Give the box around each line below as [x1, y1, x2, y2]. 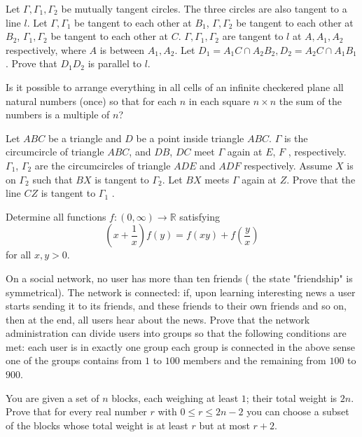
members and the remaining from [183, 353, 326, 368]
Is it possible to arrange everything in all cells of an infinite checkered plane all [6, 79, 344, 94]
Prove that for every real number [6, 404, 147, 419]
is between [99, 42, 145, 57]
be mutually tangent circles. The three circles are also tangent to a [61, 1, 347, 15]
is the [284, 130, 308, 145]
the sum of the [279, 93, 342, 108]
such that [32, 172, 73, 186]
